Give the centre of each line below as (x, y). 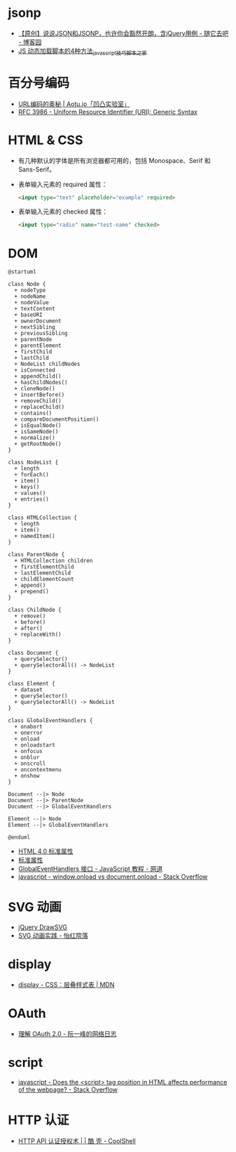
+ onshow (27, 776)
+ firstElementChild (44, 567)
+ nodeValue (32, 303)
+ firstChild (33, 352)
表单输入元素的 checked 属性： (63, 211)
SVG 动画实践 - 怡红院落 (53, 936)
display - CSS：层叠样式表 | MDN (66, 985)
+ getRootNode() (38, 444)
